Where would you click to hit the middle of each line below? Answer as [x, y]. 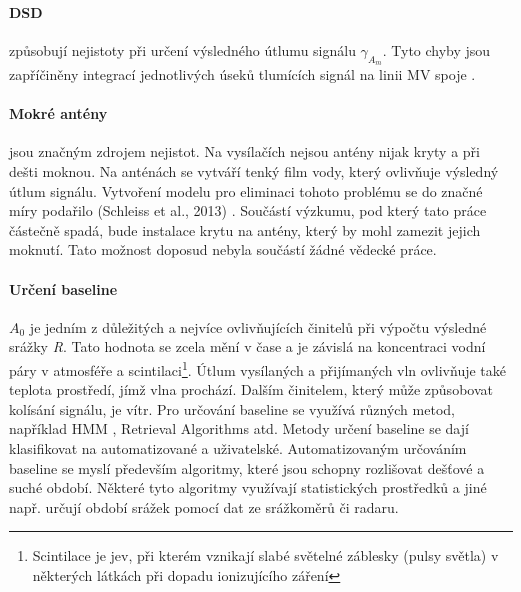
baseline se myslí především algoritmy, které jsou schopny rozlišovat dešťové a [247, 467]
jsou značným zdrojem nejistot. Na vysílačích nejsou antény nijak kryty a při [245, 151]
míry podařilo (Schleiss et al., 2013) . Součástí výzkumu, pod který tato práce [248, 210]
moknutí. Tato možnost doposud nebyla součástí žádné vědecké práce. [223, 249]
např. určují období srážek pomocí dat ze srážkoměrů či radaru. [204, 506]
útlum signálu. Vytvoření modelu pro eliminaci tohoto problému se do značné [246, 190]
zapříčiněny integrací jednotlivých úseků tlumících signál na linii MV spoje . [242, 74]
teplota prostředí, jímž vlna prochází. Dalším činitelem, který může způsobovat [251, 389]
